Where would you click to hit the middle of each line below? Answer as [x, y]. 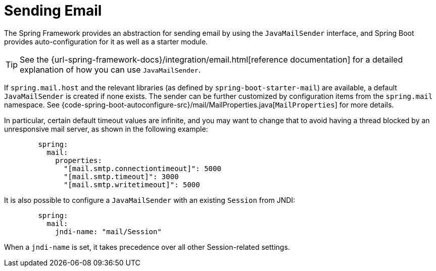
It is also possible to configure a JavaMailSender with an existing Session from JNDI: [150, 200]
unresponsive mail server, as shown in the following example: [106, 129]
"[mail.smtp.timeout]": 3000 [121, 176]
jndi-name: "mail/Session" [108, 231]
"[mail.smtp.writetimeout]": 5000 [132, 184]
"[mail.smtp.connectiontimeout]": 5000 [142, 168]
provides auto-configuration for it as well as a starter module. [106, 41]
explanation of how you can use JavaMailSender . [110, 69]
